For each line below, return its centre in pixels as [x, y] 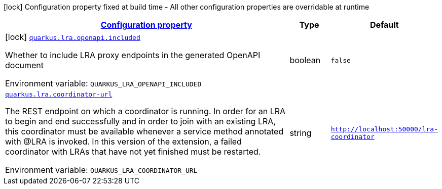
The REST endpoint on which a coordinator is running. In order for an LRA [145, 111]
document [25, 65]
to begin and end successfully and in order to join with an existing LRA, [140, 121]
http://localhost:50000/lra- [384, 129]
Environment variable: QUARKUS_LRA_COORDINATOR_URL [101, 170]
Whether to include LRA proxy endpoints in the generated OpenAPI [133, 55]
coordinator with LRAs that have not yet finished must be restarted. [133, 152]
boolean [305, 60]
